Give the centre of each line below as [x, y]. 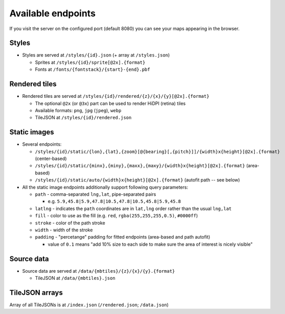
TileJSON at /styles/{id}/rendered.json [83, 118]
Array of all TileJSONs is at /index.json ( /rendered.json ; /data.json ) [89, 305]
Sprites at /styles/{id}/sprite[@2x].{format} [90, 62]
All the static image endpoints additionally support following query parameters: [105, 187]
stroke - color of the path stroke [70, 223]
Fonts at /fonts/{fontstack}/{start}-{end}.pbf [92, 69]
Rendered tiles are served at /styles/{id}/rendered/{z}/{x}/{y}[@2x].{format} [116, 96]
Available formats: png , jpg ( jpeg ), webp [78, 110]
